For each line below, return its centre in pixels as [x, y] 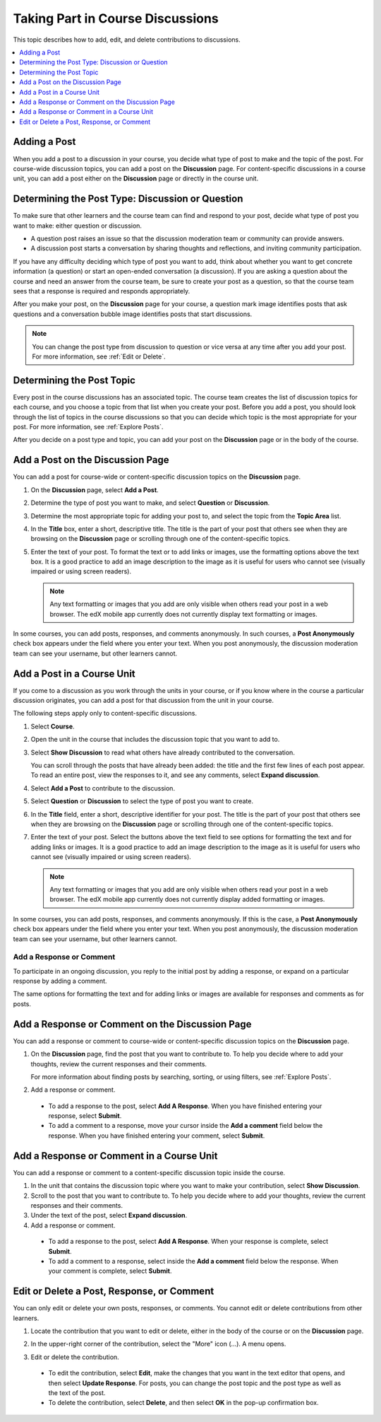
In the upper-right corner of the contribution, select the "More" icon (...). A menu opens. [158, 1344]
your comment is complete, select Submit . [110, 1271]
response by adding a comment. [60, 981]
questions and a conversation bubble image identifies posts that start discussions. [133, 314]
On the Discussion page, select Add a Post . [95, 490]
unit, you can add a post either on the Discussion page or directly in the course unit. [136, 179]
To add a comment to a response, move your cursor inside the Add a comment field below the [186, 1126]
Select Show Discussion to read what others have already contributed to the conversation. [163, 752]
